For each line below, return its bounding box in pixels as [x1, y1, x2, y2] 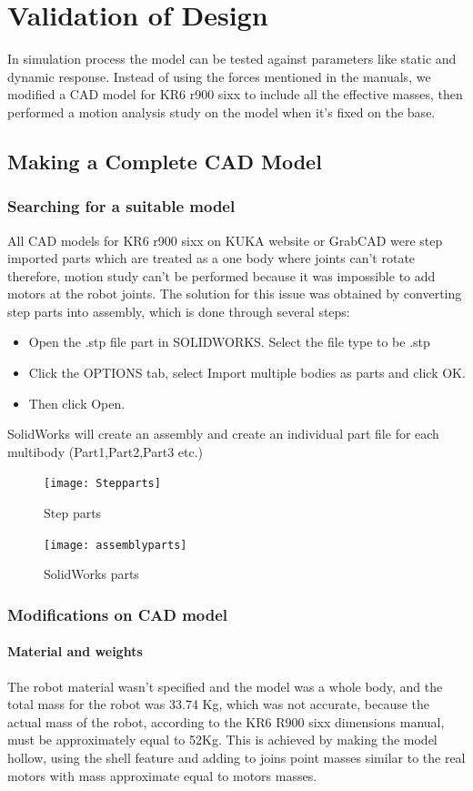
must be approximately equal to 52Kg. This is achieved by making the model [7, 730, 438, 749]
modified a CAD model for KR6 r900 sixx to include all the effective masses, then [7, 85, 463, 104]
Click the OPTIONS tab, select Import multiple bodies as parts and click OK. [28, 363, 466, 382]
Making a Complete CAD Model [7, 147, 322, 175]
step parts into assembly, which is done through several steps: [7, 301, 350, 320]
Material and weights [7, 642, 143, 661]
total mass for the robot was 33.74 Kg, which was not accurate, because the [7, 695, 430, 714]
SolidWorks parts [44, 564, 139, 583]
